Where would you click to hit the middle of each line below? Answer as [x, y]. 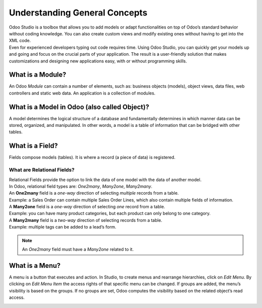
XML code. [20, 41]
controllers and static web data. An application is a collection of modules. [82, 93]
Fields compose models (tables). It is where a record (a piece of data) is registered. [92, 157]
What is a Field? [33, 146]
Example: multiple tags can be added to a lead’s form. [63, 227]
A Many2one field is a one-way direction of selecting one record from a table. [87, 207]
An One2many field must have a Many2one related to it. [78, 249]
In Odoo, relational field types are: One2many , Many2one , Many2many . [81, 186]
